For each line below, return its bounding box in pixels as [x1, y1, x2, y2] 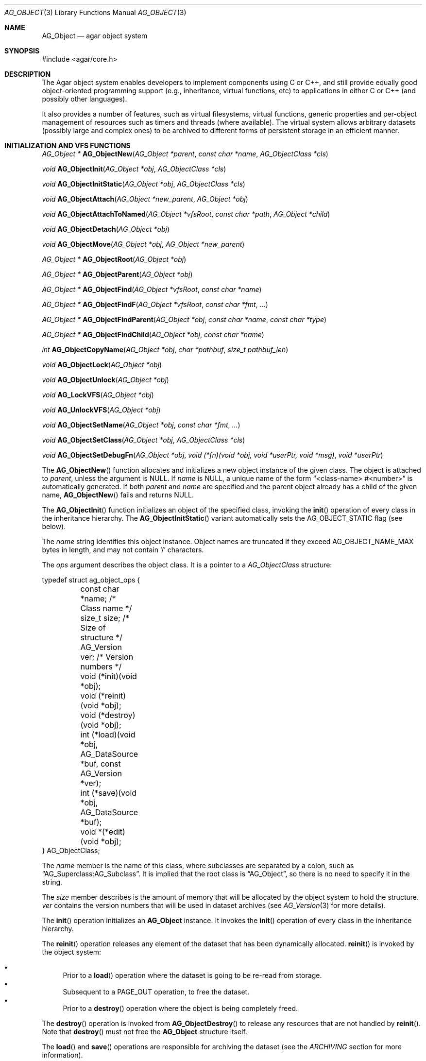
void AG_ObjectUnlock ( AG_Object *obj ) [42, 376, 169, 384]
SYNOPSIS [4, 47, 40, 55]
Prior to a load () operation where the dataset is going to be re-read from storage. [63, 971, 322, 979]
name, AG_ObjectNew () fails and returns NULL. [42, 491, 194, 499]
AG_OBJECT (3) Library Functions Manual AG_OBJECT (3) [4, 8, 187, 17]
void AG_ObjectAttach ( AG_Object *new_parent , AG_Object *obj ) [42, 195, 248, 203]
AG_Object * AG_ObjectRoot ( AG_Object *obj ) [42, 255, 187, 263]
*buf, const [80, 759, 121, 769]
